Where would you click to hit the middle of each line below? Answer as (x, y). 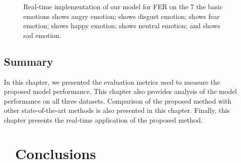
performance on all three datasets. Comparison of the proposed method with (118, 100)
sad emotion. (42, 35)
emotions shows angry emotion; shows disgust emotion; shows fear (121, 16)
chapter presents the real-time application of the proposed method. (103, 119)
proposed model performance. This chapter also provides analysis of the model (120, 91)
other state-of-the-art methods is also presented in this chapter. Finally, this (117, 110)
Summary (29, 61)
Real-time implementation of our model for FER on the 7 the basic (123, 6)
